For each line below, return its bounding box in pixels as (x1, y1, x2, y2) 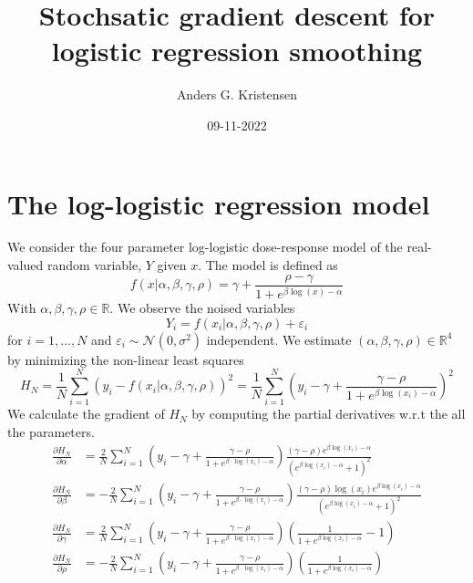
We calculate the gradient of (7, 404, 165, 423)
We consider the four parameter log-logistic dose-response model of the (7, 237, 403, 256)
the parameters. (7, 422, 95, 441)
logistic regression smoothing (51, 32, 423, 69)
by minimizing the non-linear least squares (7, 349, 244, 369)
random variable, (46, 255, 142, 275)
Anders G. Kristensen (176, 85, 298, 104)
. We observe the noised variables (109, 298, 295, 318)
